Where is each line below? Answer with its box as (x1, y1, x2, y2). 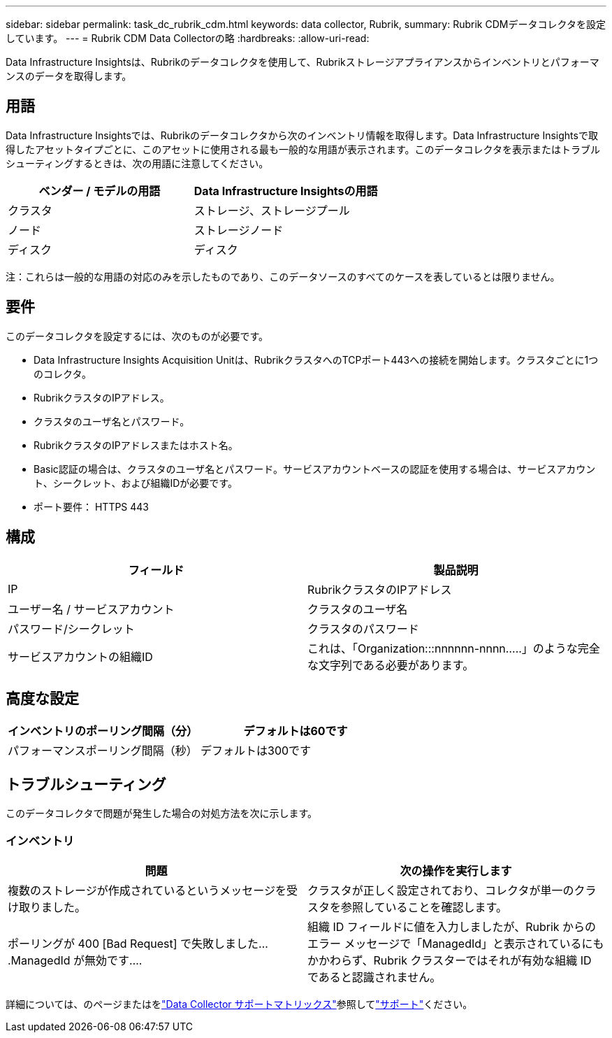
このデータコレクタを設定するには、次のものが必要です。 (6, 329, 269, 342)
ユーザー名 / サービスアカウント (8, 602, 175, 616)
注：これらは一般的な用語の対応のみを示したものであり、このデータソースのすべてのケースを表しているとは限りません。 (6, 270, 560, 283)
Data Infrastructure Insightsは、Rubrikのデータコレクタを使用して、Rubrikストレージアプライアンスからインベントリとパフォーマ (6, 56, 599, 68)
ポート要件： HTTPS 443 (34, 500, 150, 513)
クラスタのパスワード (307, 621, 419, 636)
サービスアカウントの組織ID (8, 649, 153, 664)
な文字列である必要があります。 (307, 657, 474, 672)
